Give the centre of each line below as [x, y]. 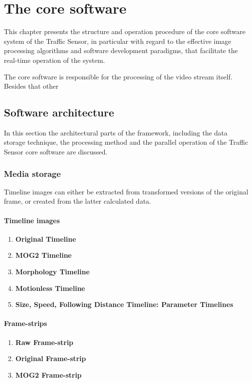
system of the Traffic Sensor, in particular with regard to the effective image [118, 41]
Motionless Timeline [50, 288]
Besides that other [31, 86]
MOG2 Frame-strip [48, 374]
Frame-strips [26, 323]
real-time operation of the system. [55, 60]
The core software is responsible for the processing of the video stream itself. [118, 76]
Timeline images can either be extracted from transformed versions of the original [126, 191]
